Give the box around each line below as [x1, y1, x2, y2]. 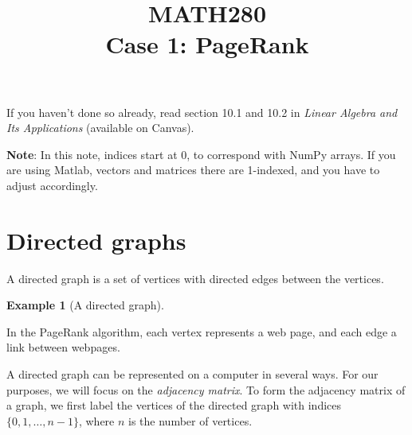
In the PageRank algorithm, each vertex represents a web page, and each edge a [6, 323, 397, 340]
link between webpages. [6, 339, 120, 355]
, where [78, 412, 115, 429]
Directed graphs [6, 223, 186, 256]
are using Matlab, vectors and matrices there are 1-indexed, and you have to [6, 161, 380, 178]
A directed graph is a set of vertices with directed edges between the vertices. [6, 270, 384, 286]
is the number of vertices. [128, 412, 253, 429]
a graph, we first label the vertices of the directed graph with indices [6, 397, 342, 414]
